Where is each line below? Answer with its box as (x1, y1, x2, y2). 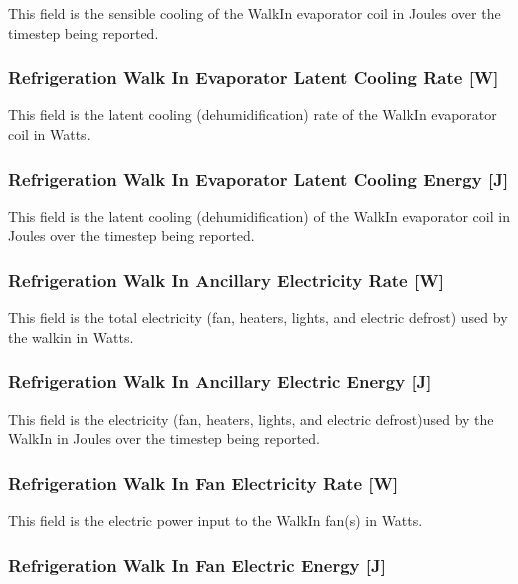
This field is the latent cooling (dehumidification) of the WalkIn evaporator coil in (8, 205, 510, 226)
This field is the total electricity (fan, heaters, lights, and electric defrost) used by (8, 307, 508, 328)
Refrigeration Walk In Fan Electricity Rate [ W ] (8, 470, 399, 495)
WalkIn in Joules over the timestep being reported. (8, 428, 320, 449)
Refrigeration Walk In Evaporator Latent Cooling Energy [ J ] (8, 166, 509, 191)
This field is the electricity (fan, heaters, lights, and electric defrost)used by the (8, 408, 494, 429)
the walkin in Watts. (8, 326, 134, 347)
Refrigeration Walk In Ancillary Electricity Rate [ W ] (8, 267, 444, 292)
